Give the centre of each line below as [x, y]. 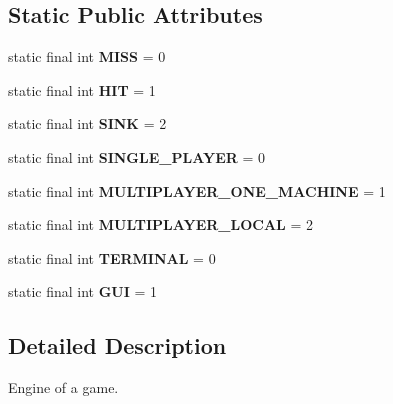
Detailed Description [117, 345]
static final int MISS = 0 [87, 56]
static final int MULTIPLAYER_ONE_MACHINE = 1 [197, 190]
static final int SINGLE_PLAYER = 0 [137, 156]
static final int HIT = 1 [82, 89]
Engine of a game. [63, 387]
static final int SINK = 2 [87, 123]
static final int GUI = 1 [83, 291]
